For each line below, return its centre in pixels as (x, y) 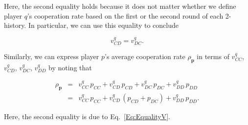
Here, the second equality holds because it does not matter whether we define (120, 6)
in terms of (213, 56)
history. (15, 25)
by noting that (70, 67)
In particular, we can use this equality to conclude (103, 25)
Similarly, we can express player (52, 56)
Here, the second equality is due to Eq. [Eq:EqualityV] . (87, 116)
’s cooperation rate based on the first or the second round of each (125, 15)
